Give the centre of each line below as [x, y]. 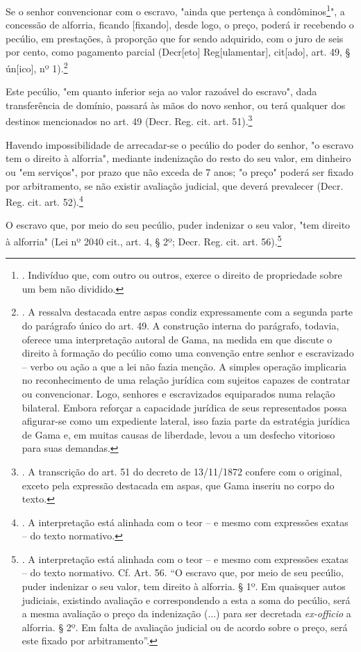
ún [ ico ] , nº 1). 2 [37, 67]
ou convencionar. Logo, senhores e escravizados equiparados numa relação [178, 393]
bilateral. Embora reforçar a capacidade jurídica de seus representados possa [184, 407]
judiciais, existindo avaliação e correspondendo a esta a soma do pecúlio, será [186, 600]
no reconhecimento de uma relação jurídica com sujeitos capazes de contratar [186, 380]
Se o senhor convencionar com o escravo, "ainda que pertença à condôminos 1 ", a [175, 10]
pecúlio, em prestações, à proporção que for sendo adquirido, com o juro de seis [175, 38]
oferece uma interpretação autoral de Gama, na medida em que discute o [177, 339]
